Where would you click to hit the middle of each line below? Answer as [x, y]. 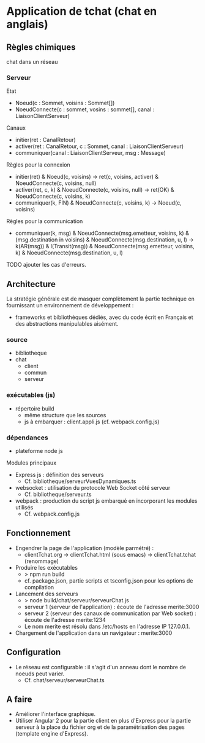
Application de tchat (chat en [82, 11]
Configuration [34, 652]
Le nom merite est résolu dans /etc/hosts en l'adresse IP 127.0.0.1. [107, 626]
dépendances [27, 438]
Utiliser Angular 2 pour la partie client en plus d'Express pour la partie [103, 721]
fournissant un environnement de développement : [70, 305]
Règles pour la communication [45, 221]
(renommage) [42, 561]
